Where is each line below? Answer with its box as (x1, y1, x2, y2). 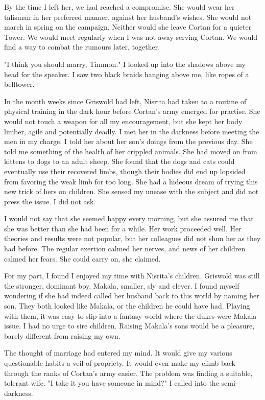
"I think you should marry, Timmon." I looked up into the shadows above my (4, 58, 246, 69)
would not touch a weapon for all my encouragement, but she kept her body (4, 115, 243, 126)
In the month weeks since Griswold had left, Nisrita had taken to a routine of (4, 96, 247, 106)
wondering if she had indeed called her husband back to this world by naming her (4, 290, 259, 301)
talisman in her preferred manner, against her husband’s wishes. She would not (4, 11, 252, 22)
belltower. (4, 79, 35, 89)
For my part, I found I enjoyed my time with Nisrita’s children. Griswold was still (4, 270, 260, 281)
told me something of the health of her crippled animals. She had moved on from (4, 146, 257, 156)
